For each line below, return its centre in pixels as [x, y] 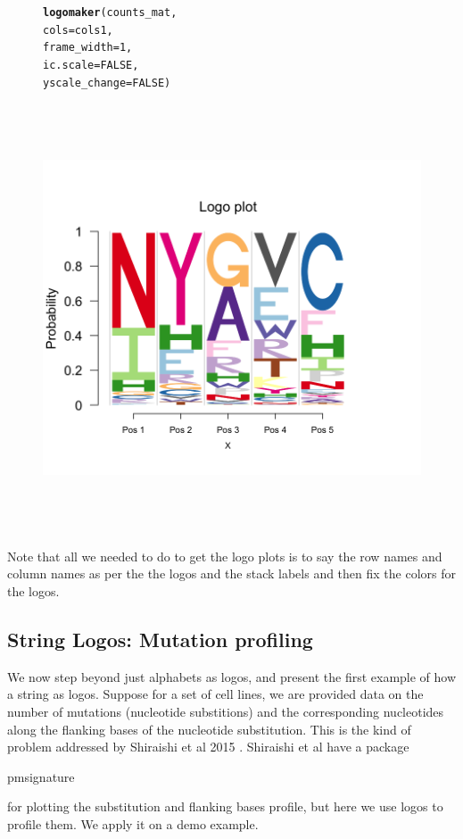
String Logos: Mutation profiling [160, 640]
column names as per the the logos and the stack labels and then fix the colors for [231, 573]
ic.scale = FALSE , [91, 65]
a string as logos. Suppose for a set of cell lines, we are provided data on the [215, 694]
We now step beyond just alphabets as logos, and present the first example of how [232, 676]
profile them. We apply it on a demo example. [133, 824]
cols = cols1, [78, 30]
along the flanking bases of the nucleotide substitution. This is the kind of [209, 729]
